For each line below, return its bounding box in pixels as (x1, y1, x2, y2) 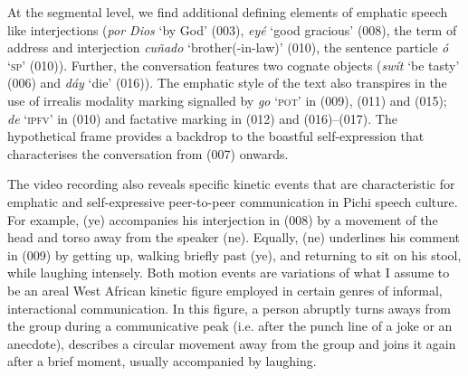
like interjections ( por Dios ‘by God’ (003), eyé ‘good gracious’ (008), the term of (7, 20, 457, 39)
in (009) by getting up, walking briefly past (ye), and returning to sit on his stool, (7, 245, 462, 264)
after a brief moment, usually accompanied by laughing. (7, 352, 317, 371)
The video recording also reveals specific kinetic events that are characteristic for (7, 174, 455, 193)
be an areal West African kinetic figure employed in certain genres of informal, (7, 280, 443, 299)
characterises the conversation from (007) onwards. (7, 144, 289, 163)
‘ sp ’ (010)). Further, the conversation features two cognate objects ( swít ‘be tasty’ (7, 55, 460, 74)
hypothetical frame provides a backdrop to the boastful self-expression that (7, 127, 425, 146)
